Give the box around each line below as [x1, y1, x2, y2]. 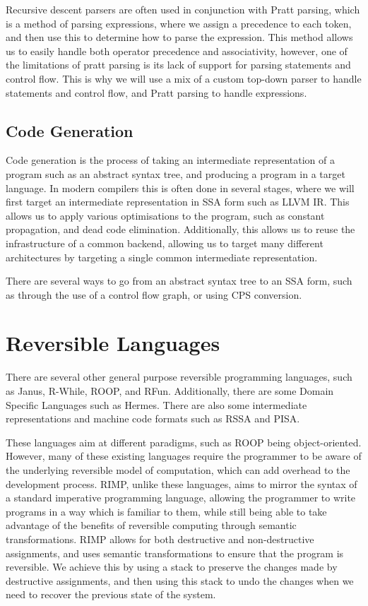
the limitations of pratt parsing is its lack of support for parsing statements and [6, 57, 351, 72]
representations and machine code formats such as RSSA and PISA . [6, 411, 300, 426]
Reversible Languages [6, 328, 220, 357]
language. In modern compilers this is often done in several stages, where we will [6, 180, 355, 195]
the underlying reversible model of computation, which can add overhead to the [6, 462, 350, 477]
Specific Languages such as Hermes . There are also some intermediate [6, 397, 307, 412]
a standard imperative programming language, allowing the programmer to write [6, 490, 356, 505]
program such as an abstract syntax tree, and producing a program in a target [6, 166, 345, 181]
